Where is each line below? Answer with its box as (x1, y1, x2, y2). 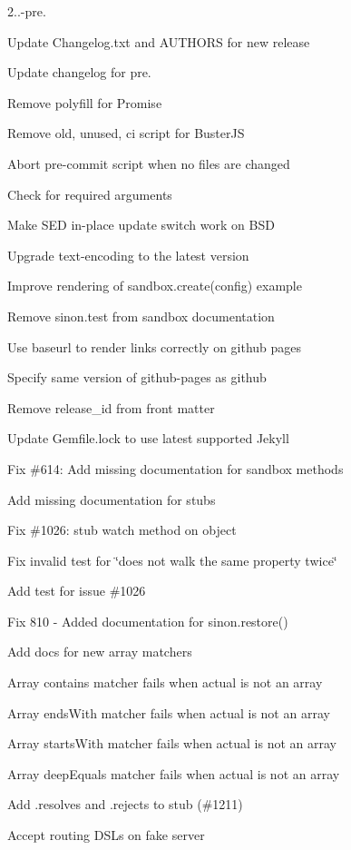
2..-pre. (7, 2, 46, 20)
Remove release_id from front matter (7, 398, 215, 417)
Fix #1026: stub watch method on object (7, 520, 237, 539)
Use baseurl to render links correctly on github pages (7, 337, 302, 356)
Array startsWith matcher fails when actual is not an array (7, 734, 336, 753)
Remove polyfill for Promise (7, 93, 162, 112)
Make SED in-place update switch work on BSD (7, 215, 275, 234)
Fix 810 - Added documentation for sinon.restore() (7, 611, 288, 630)
